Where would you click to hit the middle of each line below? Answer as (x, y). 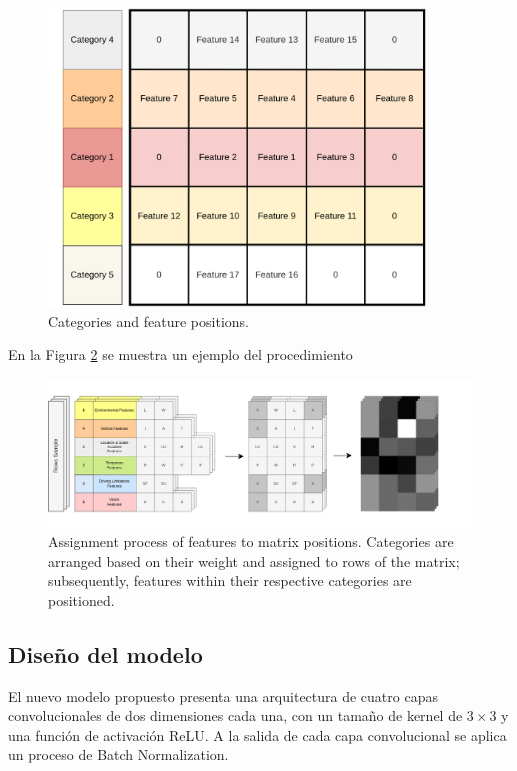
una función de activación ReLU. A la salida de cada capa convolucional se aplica (257, 734)
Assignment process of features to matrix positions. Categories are (251, 540)
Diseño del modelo (105, 653)
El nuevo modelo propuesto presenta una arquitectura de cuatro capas (223, 695)
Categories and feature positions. (148, 320)
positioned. (81, 599)
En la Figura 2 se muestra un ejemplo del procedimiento (180, 354)
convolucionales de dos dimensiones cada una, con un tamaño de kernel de (235, 715)
